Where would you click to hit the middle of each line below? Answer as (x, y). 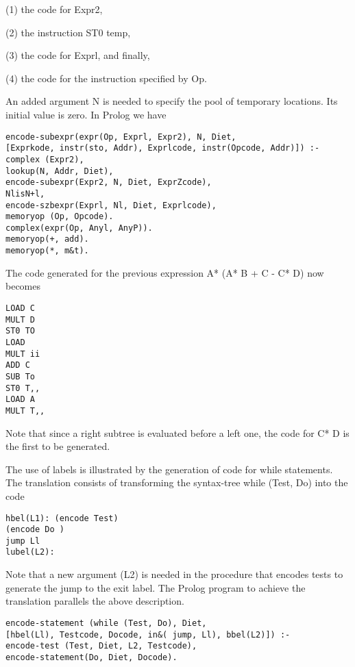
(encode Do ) (35, 530)
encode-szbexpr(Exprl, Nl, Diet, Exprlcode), (111, 205)
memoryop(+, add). (47, 239)
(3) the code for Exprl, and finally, (78, 55)
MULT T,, (25, 411)
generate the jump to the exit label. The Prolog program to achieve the (156, 587)
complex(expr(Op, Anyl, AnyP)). (79, 228)
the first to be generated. (58, 446)
